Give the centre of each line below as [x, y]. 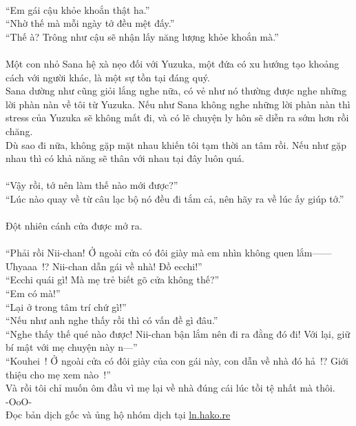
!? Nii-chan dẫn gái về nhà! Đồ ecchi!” [122, 266]
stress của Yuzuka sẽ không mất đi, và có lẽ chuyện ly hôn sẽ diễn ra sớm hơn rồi [177, 118]
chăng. [19, 131]
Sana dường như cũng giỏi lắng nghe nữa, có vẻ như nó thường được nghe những [176, 91]
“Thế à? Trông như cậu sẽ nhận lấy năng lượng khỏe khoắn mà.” [142, 36]
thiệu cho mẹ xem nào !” [58, 374]
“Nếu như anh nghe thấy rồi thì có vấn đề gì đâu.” [112, 320]
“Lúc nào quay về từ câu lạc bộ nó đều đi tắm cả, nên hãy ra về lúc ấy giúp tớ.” [175, 198]
